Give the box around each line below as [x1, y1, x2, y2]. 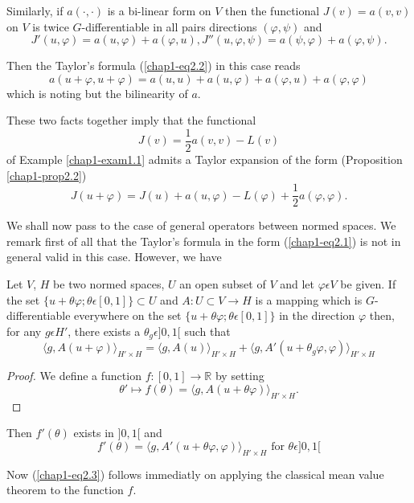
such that [184, 322, 231, 339]
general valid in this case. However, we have [6, 248, 222, 265]
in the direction [279, 307, 355, 324]
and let [280, 276, 315, 292]
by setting [215, 367, 264, 384]
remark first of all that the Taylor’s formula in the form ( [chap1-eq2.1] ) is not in [6, 232, 401, 249]
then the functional [225, 2, 320, 18]
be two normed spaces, [53, 276, 165, 292]
